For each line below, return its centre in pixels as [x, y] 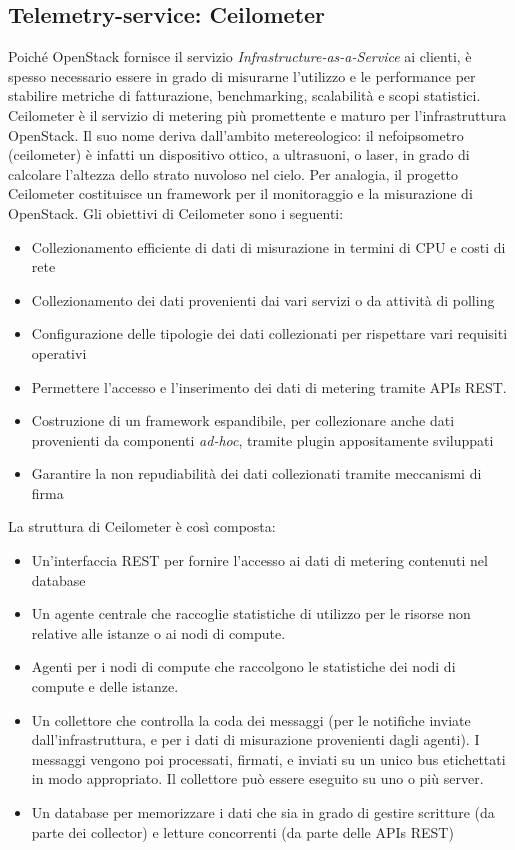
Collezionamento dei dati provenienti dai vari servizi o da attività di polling [263, 299]
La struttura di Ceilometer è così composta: [142, 526]
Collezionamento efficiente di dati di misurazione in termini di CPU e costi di [268, 246]
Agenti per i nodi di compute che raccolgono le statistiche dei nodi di [243, 666]
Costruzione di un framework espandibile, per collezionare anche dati [243, 420]
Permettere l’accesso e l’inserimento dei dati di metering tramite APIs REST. [269, 386]
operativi [59, 352]
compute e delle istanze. [105, 686]
